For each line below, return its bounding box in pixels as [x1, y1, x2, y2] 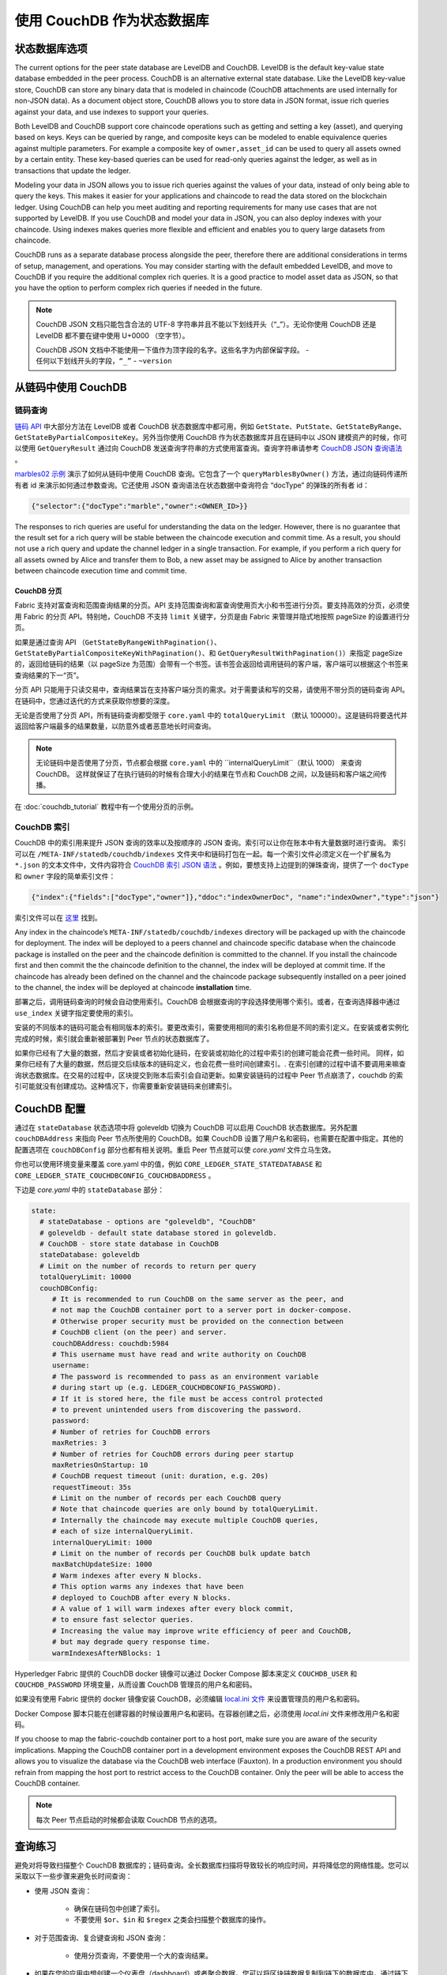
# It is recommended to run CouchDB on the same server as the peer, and [51, 1295, 344, 1303]
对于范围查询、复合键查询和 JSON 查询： [34, 1932, 169, 1943]
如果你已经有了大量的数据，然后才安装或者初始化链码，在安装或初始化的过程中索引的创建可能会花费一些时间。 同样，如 [14, 1048, 404, 1058]
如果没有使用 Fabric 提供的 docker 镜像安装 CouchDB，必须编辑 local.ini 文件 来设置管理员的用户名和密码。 [14, 1695, 365, 1704]
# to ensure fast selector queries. [51, 1616, 194, 1624]
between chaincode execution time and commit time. [14, 566, 187, 576]
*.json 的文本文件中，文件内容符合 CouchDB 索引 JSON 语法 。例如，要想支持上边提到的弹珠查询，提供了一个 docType [14, 860, 409, 870]
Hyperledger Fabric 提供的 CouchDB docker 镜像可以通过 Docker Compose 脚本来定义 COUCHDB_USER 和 [14, 1668, 358, 1678]
